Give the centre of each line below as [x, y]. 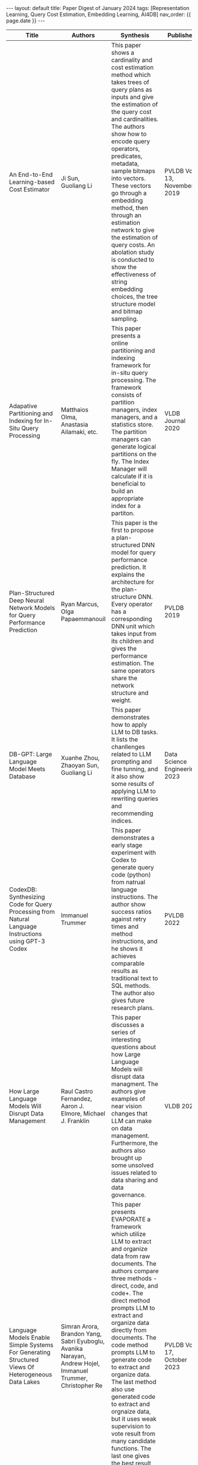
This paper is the [134, 523]
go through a [129, 193]
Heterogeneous [31, 1375]
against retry [129, 919]
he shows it [127, 949]
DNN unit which [133, 626]
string [119, 282]
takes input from [134, 634]
